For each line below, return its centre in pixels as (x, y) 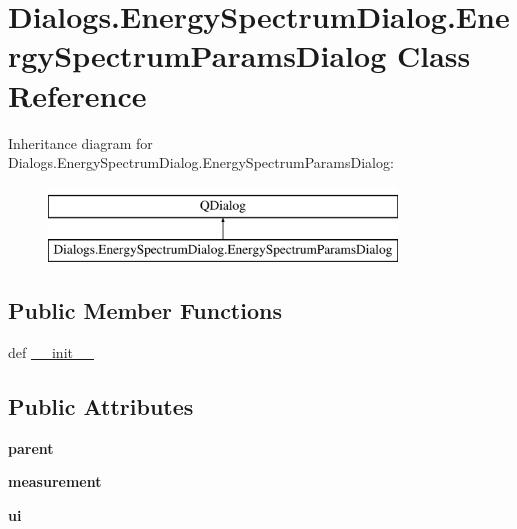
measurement (55, 481)
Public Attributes (101, 406)
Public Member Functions (145, 310)
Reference (77, 94)
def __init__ (51, 352)
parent (31, 447)
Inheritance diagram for (80, 142)
